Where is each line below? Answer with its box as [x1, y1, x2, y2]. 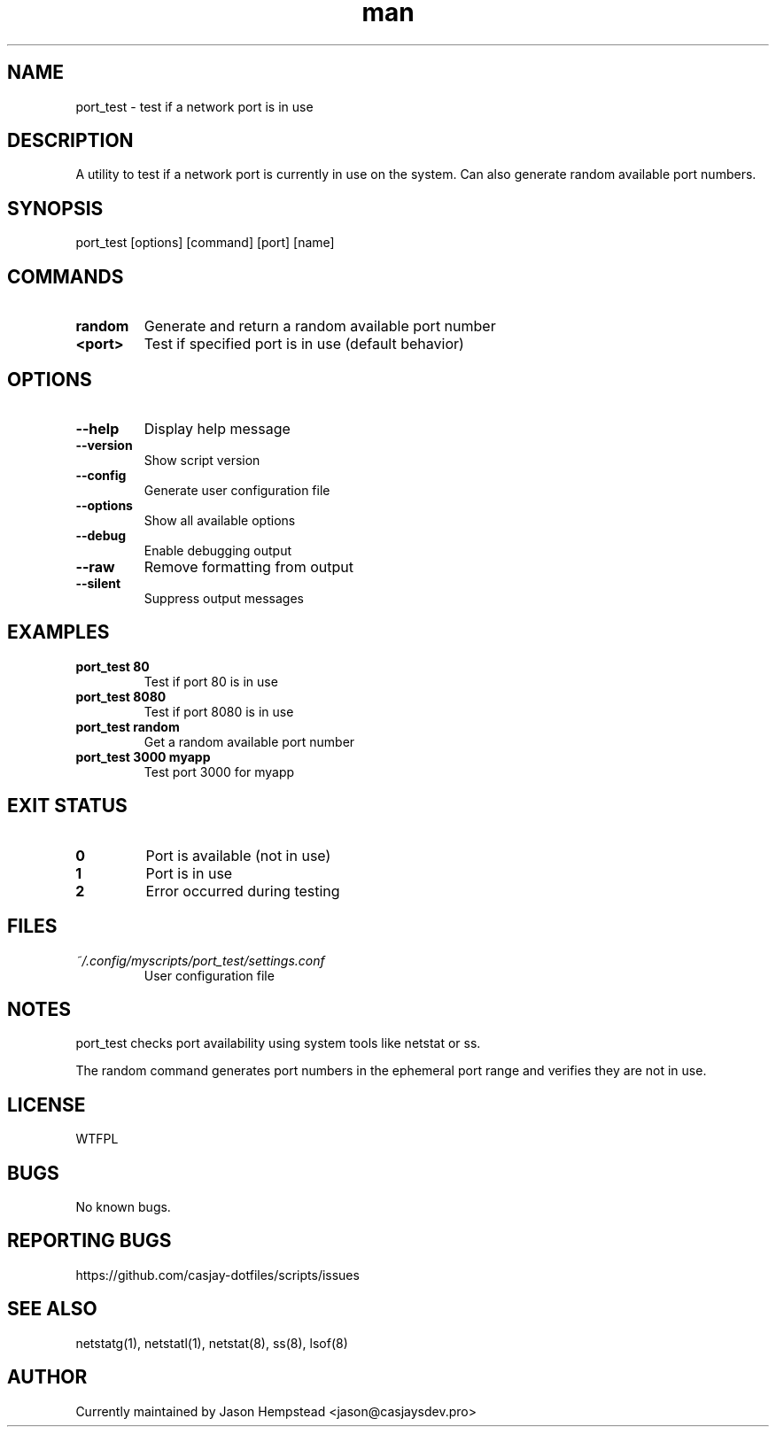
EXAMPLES [7, 621, 110, 644]
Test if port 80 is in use [144, 673, 278, 689]
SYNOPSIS [7, 197, 104, 220]
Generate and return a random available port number [144, 317, 496, 336]
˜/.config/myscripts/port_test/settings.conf [75, 952, 325, 968]
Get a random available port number [144, 733, 355, 749]
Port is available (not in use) [145, 846, 331, 864]
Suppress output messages [144, 590, 304, 606]
